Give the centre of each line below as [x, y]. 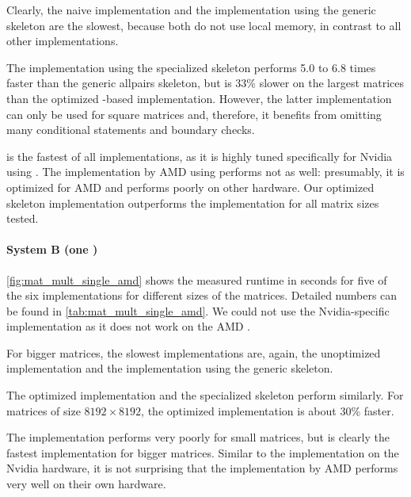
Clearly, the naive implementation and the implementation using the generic [191, 10]
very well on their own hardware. [86, 484]
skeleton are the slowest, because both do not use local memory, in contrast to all [204, 25]
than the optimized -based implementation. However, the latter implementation [199, 98]
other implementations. [63, 41]
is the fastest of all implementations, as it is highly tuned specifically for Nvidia [200, 156]
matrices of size [44, 410]
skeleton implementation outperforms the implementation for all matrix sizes [193, 203]
